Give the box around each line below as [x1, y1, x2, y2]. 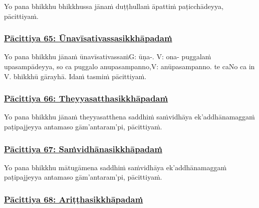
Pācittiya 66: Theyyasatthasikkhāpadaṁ [4, 92, 168, 104]
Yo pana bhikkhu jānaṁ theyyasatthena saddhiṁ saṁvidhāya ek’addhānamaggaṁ [4, 111, 255, 122]
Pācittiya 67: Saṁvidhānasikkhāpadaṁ [4, 142, 163, 155]
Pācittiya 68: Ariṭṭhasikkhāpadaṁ [4, 193, 143, 205]
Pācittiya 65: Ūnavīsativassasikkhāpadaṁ [4, 32, 172, 44]
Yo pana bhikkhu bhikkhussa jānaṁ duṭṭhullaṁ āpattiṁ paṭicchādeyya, [4, 1, 224, 11]
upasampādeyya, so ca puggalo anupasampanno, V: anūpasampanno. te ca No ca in [4, 61, 255, 71]
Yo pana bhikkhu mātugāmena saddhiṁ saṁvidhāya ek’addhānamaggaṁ [4, 162, 227, 172]
